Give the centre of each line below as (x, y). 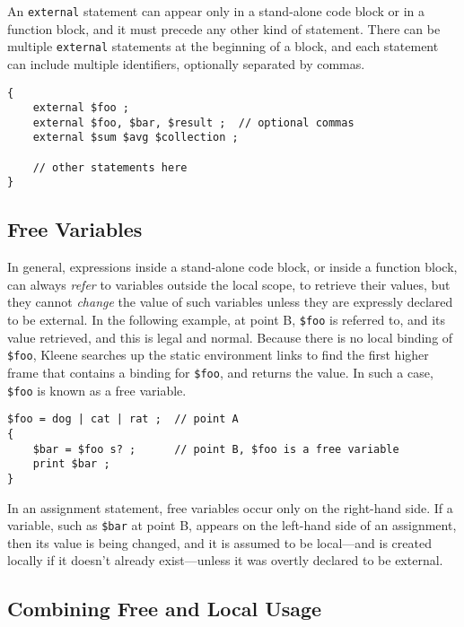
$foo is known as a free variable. (97, 390)
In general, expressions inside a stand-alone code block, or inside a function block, (232, 267)
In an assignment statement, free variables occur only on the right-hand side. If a (230, 507)
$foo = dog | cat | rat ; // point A (123, 419)
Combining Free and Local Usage (165, 609)
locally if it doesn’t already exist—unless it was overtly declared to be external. (225, 560)
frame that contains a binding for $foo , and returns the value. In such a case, (220, 372)
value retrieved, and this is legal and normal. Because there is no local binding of (230, 337)
